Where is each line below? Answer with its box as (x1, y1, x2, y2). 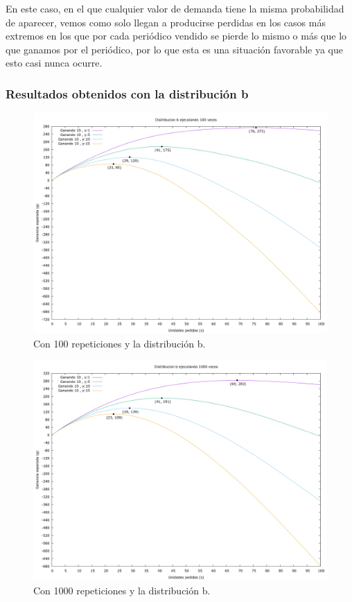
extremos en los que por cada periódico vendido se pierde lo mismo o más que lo (6, 28, 347, 43)
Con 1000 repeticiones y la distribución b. (33, 583, 211, 597)
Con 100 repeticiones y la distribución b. (33, 336, 206, 350)
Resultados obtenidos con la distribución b (6, 85, 249, 102)
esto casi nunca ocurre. (6, 55, 103, 70)
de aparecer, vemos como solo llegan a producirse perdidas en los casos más (6, 15, 326, 29)
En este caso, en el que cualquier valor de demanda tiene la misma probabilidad (6, 1, 344, 15)
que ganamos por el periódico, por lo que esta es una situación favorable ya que (6, 42, 343, 56)
